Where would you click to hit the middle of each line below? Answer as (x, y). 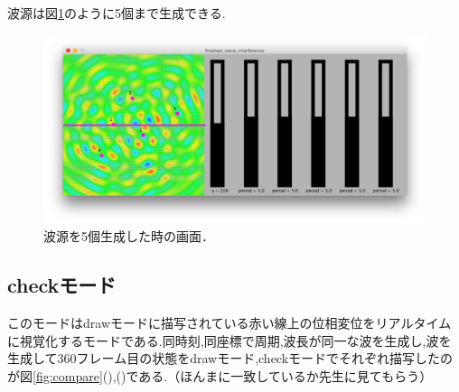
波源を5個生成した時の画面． (129, 236)
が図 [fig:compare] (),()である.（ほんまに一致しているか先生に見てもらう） (220, 375)
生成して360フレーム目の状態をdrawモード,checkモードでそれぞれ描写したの (230, 358)
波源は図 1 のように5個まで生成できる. (117, 13)
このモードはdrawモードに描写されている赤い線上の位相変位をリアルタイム (229, 323)
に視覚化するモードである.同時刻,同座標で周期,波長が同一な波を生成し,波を (229, 340)
